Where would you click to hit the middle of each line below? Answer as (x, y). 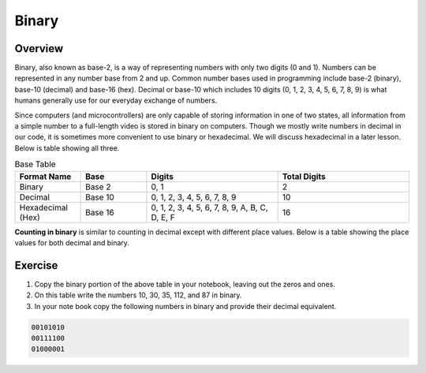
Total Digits (304, 176)
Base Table (35, 164)
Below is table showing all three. (67, 148)
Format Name (45, 176)
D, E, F (163, 217)
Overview (39, 48)
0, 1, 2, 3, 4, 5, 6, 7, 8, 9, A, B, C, (209, 207)
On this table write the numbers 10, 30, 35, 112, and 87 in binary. (138, 295)
